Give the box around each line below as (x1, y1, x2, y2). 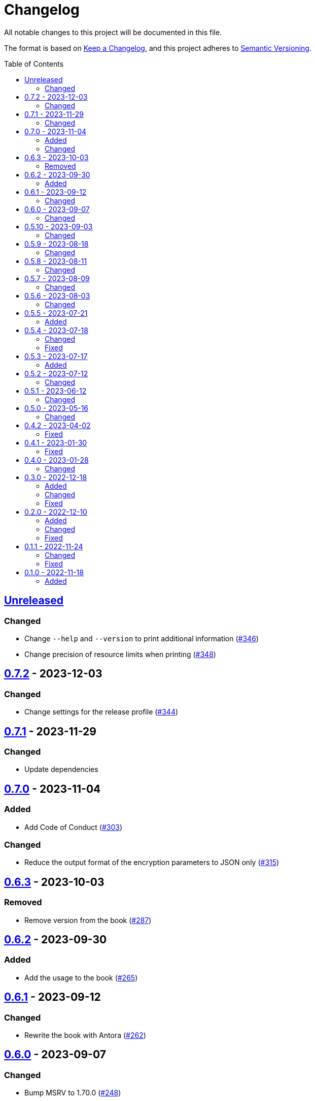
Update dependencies (24, 765, 98, 774)
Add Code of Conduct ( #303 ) (24, 822, 123, 831)
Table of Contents (4, 59, 64, 68)
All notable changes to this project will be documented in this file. (4, 27, 222, 37)
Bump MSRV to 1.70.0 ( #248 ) (24, 1088, 121, 1097)
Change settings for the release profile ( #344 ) (24, 707, 179, 717)
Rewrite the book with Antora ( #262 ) (24, 1031, 146, 1040)
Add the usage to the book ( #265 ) (24, 973, 138, 982)
